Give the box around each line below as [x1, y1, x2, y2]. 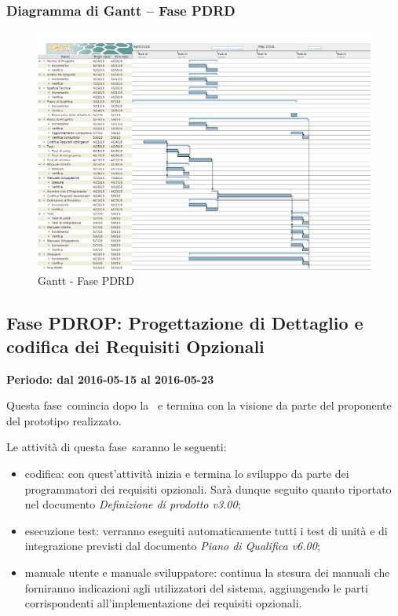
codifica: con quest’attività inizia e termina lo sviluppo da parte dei [24, 465, 349, 482]
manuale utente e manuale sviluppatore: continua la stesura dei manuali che [24, 564, 390, 581]
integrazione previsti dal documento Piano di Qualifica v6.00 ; [24, 538, 320, 554]
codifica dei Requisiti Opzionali [6, 334, 265, 358]
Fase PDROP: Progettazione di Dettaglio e [6, 311, 363, 335]
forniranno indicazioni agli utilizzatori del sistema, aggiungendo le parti [24, 579, 368, 596]
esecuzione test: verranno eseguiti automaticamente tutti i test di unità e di [24, 522, 388, 538]
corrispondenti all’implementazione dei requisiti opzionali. [24, 595, 302, 611]
